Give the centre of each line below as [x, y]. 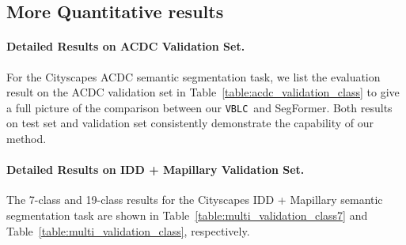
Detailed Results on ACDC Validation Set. [126, 46]
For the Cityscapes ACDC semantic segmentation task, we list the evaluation [194, 76]
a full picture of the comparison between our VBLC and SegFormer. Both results [199, 107]
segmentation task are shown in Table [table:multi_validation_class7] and [187, 215]
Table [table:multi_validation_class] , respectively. [128, 230]
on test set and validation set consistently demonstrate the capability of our [190, 123]
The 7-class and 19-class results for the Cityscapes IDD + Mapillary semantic [195, 200]
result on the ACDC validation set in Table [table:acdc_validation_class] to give [203, 92]
